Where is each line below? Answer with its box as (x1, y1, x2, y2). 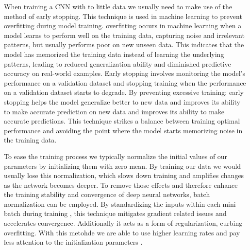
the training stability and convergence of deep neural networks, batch (4, 189, 210, 199)
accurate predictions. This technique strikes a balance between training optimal (4, 116, 240, 126)
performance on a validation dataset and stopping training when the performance (4, 77, 246, 88)
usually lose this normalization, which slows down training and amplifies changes (4, 170, 244, 180)
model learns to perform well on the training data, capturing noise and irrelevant (4, 30, 245, 40)
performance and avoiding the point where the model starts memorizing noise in (4, 125, 243, 135)
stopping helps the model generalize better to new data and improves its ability (4, 96, 240, 107)
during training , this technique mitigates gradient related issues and (22, 208, 227, 218)
